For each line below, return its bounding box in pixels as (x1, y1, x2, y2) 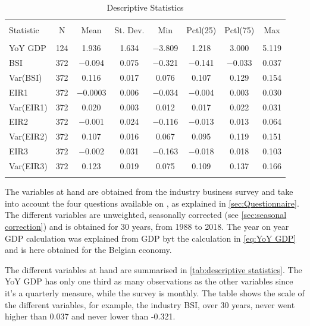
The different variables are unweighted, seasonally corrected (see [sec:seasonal (5, 208, 287, 221)
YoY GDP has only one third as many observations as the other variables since (5, 275, 293, 287)
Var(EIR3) (9, 159, 48, 172)
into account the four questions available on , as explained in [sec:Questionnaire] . (5, 197, 299, 209)
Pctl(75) (224, 24, 255, 36)
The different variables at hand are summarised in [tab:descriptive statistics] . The (5, 263, 302, 276)
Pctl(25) (186, 24, 217, 36)
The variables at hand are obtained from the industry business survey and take (5, 185, 293, 198)
